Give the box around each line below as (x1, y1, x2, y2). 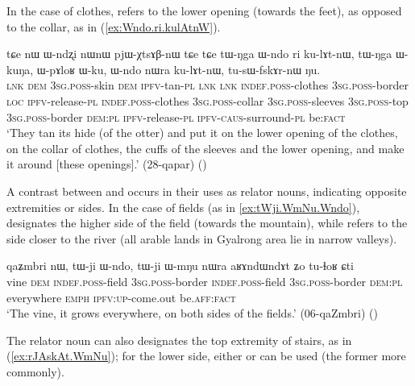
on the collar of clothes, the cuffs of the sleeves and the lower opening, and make (6, 139, 405, 156)
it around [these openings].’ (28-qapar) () (6, 156, 207, 172)
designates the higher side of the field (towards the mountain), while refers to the (6, 214, 408, 231)
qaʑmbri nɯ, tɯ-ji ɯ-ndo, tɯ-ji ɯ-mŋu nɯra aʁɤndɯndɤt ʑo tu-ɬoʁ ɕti (6, 257, 354, 274)
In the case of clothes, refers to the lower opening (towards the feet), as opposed (6, 2, 402, 19)
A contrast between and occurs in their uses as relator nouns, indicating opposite (6, 182, 407, 199)
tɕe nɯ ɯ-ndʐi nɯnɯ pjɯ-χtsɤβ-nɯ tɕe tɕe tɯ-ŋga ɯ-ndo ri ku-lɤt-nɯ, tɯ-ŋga (6, 45, 392, 62)
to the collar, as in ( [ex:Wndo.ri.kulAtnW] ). (6, 18, 221, 35)
